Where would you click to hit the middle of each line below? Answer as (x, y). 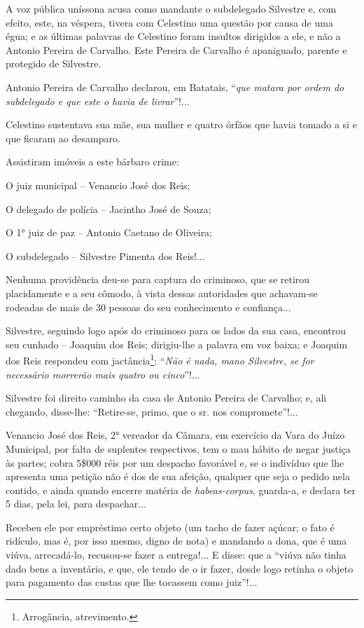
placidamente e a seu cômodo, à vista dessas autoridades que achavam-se (162, 293)
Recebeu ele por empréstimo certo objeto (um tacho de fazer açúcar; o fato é (170, 527)
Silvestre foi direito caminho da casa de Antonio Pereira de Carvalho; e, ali (166, 398)
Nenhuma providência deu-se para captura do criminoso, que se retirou (158, 279)
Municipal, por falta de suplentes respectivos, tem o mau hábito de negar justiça (178, 448)
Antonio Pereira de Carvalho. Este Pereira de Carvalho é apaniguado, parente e (176, 49)
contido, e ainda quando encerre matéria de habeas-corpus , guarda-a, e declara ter (181, 490)
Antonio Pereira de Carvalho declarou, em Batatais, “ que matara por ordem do (175, 87)
